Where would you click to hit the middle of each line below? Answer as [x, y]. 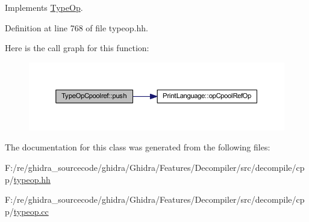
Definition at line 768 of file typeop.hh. [76, 27]
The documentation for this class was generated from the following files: [138, 147]
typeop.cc [31, 211]
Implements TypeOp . [44, 7]
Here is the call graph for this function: [77, 48]
